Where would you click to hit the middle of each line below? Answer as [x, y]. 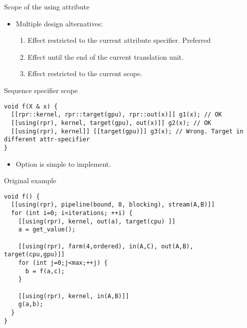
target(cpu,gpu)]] [34, 255]
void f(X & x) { [31, 106]
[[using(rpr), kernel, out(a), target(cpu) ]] [97, 221]
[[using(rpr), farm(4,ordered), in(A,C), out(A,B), [106, 246]
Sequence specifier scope [41, 90]
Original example [30, 180]
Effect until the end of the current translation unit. [106, 56]
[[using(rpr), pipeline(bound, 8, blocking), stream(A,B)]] [113, 205]
